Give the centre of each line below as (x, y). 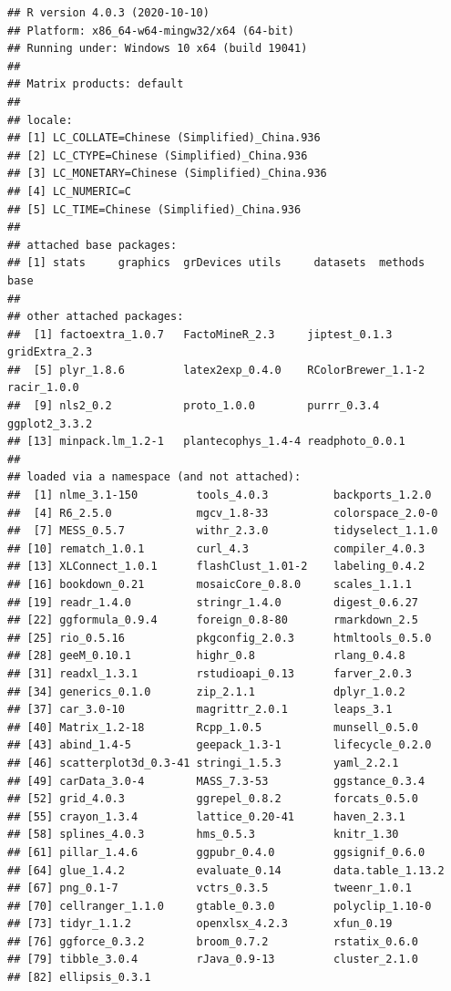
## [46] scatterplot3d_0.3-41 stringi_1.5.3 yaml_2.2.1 (203, 763)
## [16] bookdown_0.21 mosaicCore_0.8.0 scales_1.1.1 (210, 584)
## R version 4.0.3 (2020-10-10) (108, 13)
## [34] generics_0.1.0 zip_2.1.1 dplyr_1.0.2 (206, 692)
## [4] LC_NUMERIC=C (70, 191)
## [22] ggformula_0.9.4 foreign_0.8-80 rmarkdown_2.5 (213, 620)
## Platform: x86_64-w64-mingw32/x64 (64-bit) (151, 31)
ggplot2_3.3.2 (50, 423)
